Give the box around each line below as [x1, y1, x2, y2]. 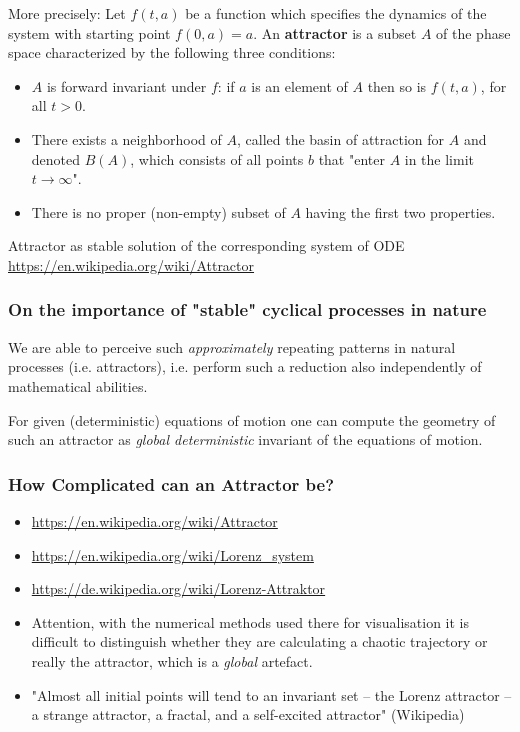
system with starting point [8, 22, 171, 43]
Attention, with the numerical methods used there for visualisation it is [31, 611, 470, 632]
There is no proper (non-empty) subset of [31, 201, 286, 222]
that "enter [318, 148, 385, 169]
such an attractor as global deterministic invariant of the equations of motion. [8, 429, 483, 450]
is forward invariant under [46, 75, 207, 96]
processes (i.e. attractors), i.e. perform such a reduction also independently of [8, 356, 482, 377]
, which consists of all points [130, 148, 304, 169]
